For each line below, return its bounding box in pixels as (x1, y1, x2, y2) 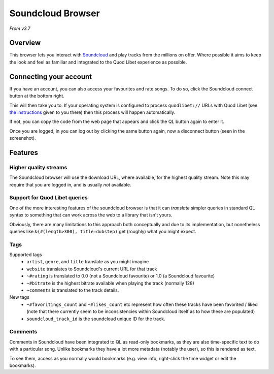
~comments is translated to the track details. (26, 287, 119, 293)
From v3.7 (9, 25, 30, 32)
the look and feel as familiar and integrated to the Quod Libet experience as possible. (9, 59, 187, 65)
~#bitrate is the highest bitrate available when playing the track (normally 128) (26, 280, 195, 286)
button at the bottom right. (9, 93, 64, 99)
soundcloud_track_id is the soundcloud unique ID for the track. (26, 316, 165, 322)
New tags (9, 294, 30, 300)
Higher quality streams (9, 164, 67, 171)
